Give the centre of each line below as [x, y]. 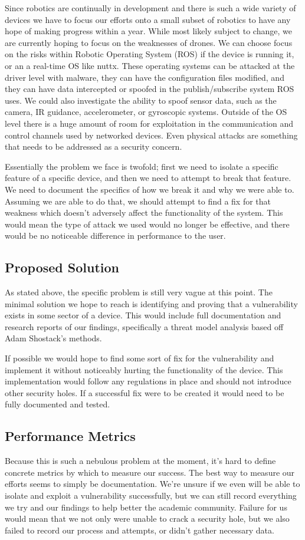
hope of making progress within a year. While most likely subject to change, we [148, 31]
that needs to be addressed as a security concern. [94, 146]
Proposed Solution [62, 267]
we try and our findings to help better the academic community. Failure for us [146, 507]
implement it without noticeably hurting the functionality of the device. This [144, 369]
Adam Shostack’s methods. [53, 338]
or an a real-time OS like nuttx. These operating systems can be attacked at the [150, 65]
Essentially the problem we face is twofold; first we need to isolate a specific [142, 166]
